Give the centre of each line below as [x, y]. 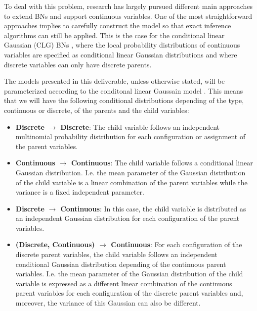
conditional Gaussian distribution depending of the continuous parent [121, 264]
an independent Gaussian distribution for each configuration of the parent [128, 218]
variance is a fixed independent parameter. [80, 192]
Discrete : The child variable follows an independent [140, 127]
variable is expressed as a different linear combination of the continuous [124, 283]
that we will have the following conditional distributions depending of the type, [124, 100]
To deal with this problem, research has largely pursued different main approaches [128, 6]
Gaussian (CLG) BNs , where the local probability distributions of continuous [122, 45]
